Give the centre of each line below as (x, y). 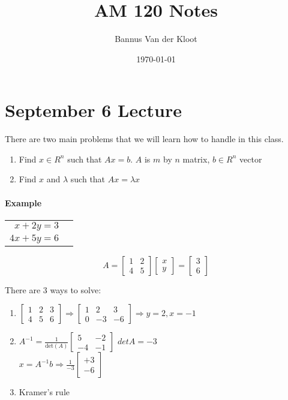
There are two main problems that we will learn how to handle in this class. (144, 139)
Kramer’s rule (44, 392)
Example (23, 202)
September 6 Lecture (93, 110)
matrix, (196, 159)
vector (251, 159)
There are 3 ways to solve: (53, 289)
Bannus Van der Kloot (156, 39)
